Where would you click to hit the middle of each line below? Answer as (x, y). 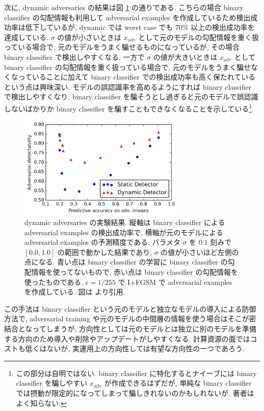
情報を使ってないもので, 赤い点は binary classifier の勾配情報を (135, 272)
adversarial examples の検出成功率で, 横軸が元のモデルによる (124, 232)
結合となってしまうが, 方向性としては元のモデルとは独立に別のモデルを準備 (130, 329)
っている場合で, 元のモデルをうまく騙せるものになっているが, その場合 (122, 47)
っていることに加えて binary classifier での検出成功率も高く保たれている (137, 77)
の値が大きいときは (185, 57)
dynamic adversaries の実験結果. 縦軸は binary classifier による (125, 222)
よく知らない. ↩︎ (41, 403)
